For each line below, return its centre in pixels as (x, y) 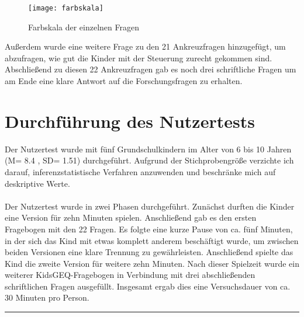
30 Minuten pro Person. (47, 297)
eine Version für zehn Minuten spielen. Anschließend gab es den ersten (131, 217)
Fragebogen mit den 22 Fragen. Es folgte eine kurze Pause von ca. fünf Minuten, (149, 229)
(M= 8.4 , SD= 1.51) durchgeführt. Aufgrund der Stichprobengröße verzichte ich (149, 160)
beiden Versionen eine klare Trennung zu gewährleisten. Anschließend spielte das (149, 252)
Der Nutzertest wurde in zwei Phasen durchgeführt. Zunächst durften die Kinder (150, 206)
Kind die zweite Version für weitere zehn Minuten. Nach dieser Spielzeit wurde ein (152, 263)
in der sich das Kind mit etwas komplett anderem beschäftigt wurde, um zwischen (152, 240)
